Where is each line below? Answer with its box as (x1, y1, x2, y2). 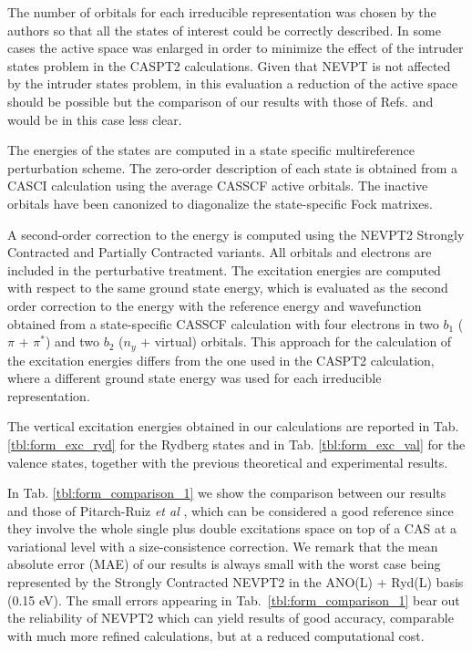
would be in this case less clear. (7, 109, 182, 129)
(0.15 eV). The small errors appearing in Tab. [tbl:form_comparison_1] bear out (7, 590, 460, 609)
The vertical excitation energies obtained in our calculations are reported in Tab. (7, 417, 459, 436)
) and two (45, 332, 99, 351)
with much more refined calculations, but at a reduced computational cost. (7, 625, 425, 645)
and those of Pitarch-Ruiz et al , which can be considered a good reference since (7, 501, 454, 520)
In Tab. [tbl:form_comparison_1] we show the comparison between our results (7, 483, 446, 502)
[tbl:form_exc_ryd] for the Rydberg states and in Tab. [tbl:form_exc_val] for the (7, 434, 466, 453)
